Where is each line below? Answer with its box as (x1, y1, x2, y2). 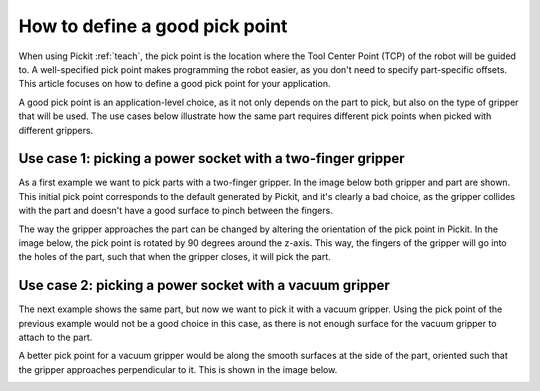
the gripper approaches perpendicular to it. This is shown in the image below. (18, 363, 338, 375)
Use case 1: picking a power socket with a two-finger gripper (18, 150, 405, 167)
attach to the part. (18, 331, 93, 344)
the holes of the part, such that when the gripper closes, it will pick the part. (18, 251, 332, 263)
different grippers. (18, 124, 94, 136)
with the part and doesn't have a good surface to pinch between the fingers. (18, 205, 334, 217)
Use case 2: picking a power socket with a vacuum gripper (18, 277, 390, 294)
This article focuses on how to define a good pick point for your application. (18, 78, 331, 90)
